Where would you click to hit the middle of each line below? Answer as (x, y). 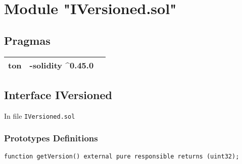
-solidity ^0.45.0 (62, 65)
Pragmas (27, 40)
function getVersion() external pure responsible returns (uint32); (122, 156)
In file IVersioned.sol (40, 115)
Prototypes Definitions (51, 138)
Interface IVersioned (58, 94)
